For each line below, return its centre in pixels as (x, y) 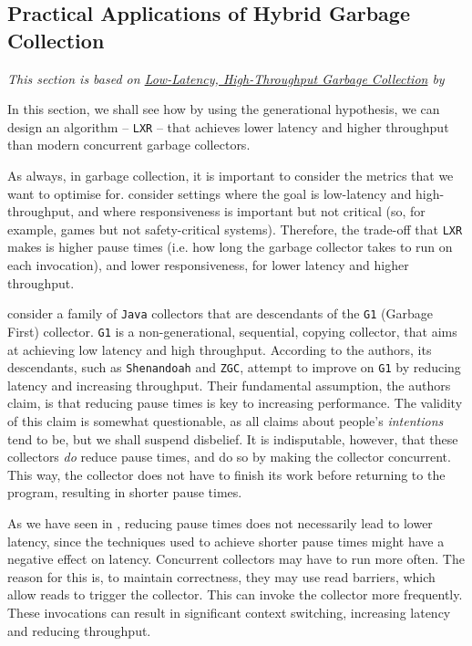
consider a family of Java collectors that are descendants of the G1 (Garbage (221, 313)
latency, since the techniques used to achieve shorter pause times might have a (226, 541)
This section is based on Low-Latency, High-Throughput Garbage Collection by (226, 78)
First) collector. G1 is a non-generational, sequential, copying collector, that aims (232, 331)
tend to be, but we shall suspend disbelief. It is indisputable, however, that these (233, 438)
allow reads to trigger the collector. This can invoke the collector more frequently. (235, 594)
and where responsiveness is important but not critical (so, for (251, 211)
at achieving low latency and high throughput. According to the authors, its (220, 349)
